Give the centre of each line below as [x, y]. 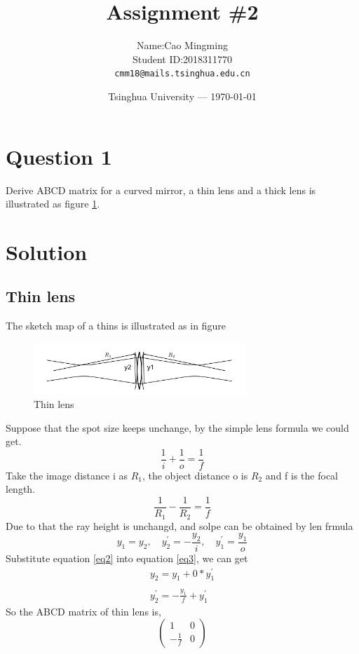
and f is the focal [302, 475]
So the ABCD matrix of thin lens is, [83, 611]
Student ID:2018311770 [182, 59]
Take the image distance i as [67, 475]
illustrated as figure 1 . [53, 204]
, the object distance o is [195, 475]
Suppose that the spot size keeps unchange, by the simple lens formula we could [177, 427]
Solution [47, 251]
